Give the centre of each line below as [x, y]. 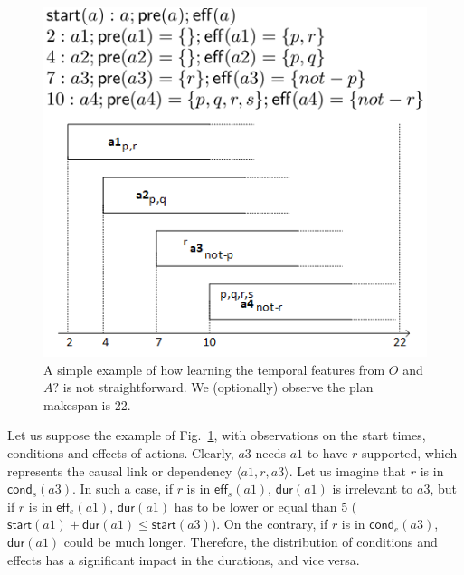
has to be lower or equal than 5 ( [265, 506]
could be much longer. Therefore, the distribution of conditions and [251, 541]
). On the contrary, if [270, 524]
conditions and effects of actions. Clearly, [121, 452]
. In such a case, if [122, 489]
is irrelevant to [373, 489]
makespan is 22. [87, 404]
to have [327, 452]
